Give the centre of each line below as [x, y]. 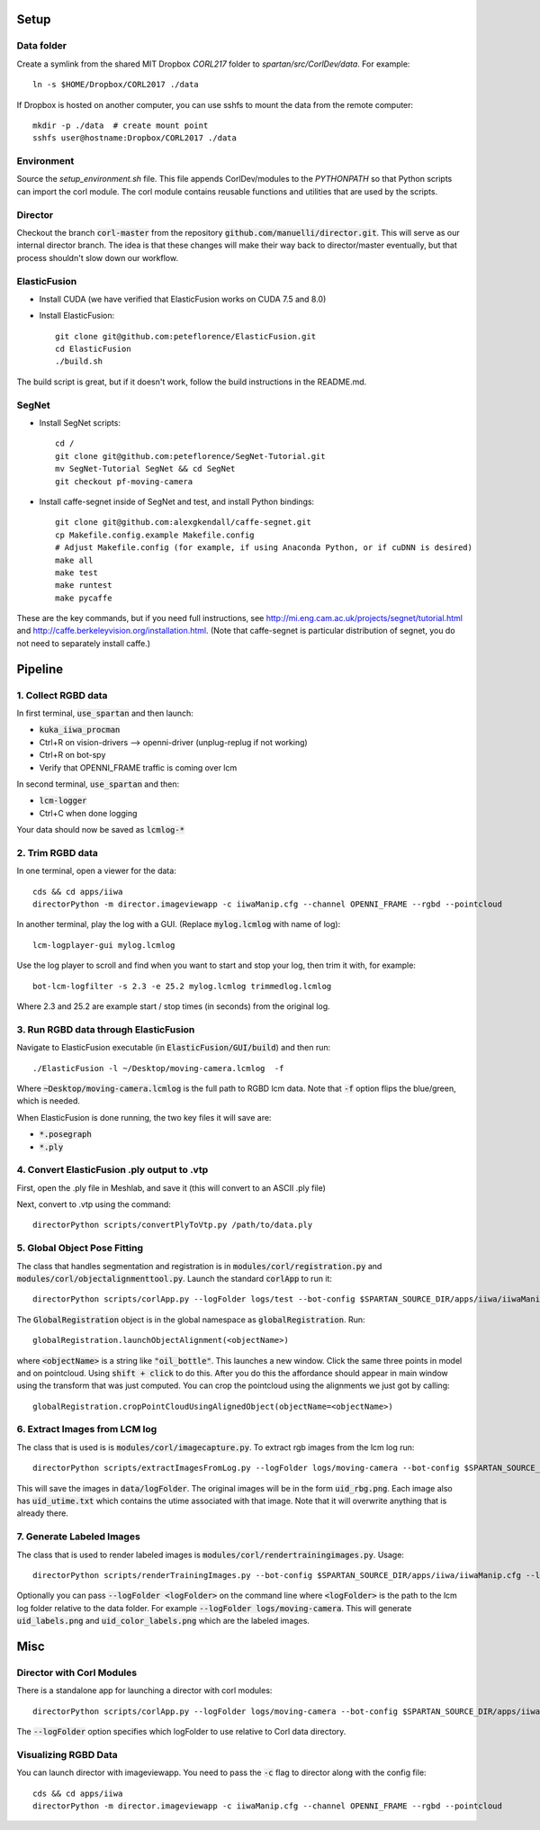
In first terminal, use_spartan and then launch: [105, 713]
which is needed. [48, 1101]
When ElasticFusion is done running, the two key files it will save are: [144, 1117]
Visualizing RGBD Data [67, 1754]
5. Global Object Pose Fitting [80, 1249]
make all [74, 560]
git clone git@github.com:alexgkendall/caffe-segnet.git [184, 523]
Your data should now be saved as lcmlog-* [100, 830]
